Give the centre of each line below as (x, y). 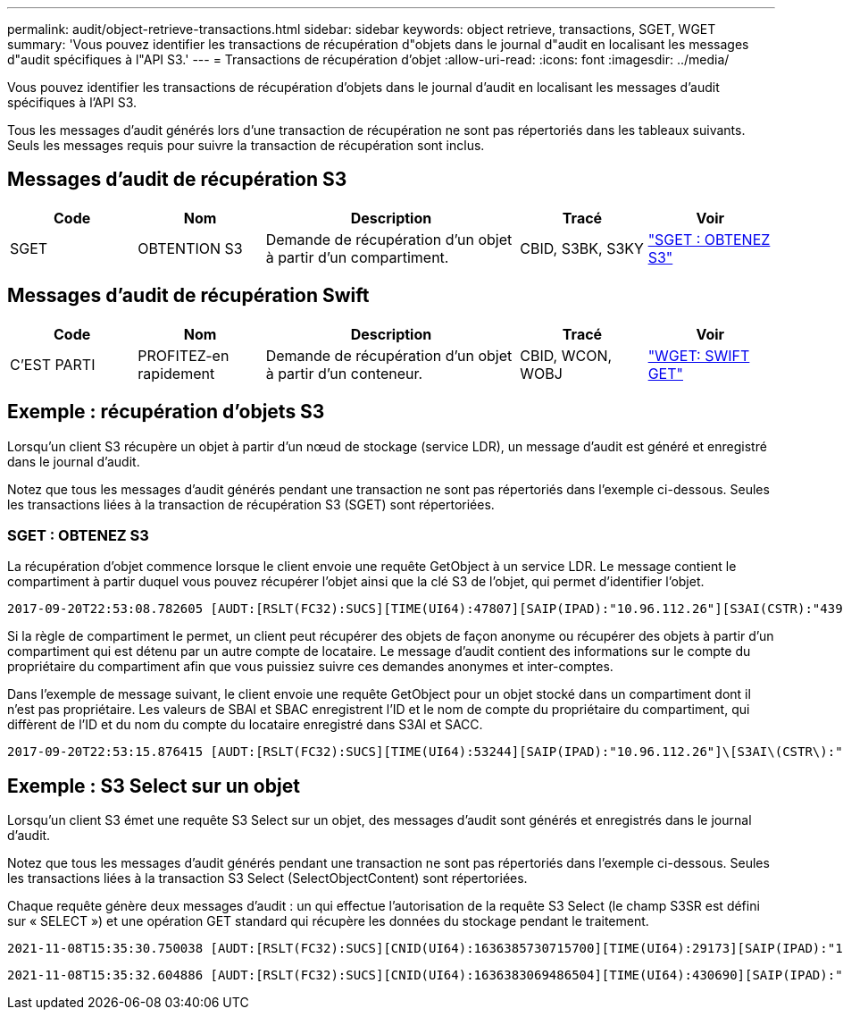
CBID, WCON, (566, 355)
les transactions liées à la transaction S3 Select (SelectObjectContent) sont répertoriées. (267, 878)
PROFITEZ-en (184, 355)
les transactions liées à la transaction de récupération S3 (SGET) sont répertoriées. (251, 504)
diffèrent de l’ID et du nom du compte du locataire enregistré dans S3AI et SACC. (245, 725)
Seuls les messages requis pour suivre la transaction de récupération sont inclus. (246, 145)
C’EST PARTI (53, 364)
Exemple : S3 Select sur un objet (154, 786)
